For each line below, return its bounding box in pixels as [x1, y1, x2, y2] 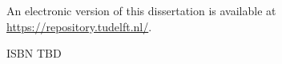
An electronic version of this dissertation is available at [6, 2, 276, 18]
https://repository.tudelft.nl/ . [6, 18, 152, 34]
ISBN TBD [6, 45, 62, 62]
